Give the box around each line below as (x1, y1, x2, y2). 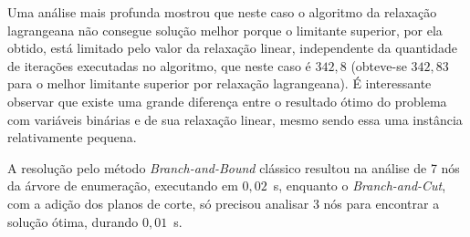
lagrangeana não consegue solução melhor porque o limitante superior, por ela (7, 20, 443, 39)
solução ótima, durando (7, 211, 139, 231)
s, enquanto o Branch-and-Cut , (273, 176, 446, 195)
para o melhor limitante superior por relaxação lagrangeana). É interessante (7, 74, 432, 93)
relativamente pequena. (7, 128, 137, 147)
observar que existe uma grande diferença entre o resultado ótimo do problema (7, 91, 447, 110)
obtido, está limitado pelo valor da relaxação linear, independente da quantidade (7, 38, 457, 57)
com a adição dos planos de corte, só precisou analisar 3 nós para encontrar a (7, 193, 440, 212)
